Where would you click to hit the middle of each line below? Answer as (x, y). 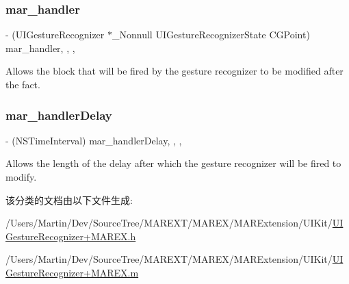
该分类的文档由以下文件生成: (69, 199)
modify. (21, 177)
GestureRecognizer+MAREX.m (72, 272)
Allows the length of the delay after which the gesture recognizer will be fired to (173, 163)
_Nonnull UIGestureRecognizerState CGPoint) (211, 35)
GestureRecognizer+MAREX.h (71, 236)
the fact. (23, 84)
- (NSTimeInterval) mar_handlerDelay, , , (94, 140)
